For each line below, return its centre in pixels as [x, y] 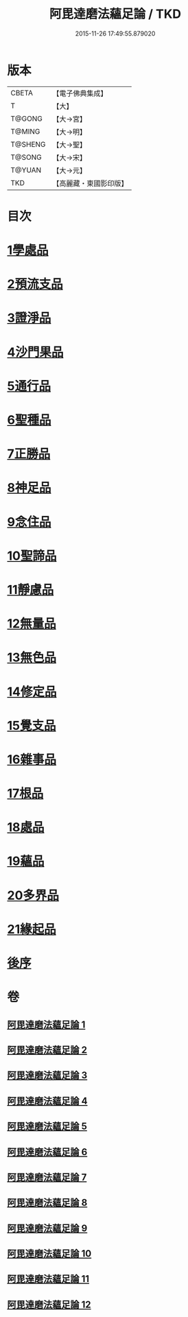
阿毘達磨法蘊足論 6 [47, 1152]
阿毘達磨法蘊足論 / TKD [115, 14]
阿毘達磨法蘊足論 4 [47, 1101]
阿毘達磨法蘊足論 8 [47, 1203]
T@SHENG [28, 144]
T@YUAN [26, 170]
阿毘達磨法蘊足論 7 [47, 1177]
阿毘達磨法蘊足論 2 [47, 1050]
